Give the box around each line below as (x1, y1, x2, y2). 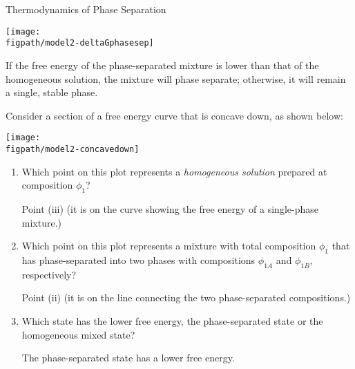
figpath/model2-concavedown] (6, 144, 140, 154)
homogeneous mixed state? (21, 327, 135, 341)
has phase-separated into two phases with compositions (21, 252, 256, 267)
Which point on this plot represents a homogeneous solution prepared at (21, 164, 327, 178)
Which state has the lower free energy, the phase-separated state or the (21, 313, 323, 328)
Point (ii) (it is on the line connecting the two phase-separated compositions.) (21, 290, 351, 305)
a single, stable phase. (6, 85, 98, 100)
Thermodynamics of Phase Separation (6, 2, 166, 16)
